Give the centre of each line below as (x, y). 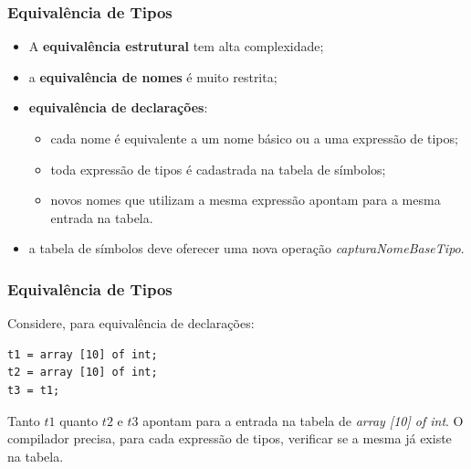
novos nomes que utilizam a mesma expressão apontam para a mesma (246, 200)
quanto (79, 420)
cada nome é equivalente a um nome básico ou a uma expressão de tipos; (254, 138)
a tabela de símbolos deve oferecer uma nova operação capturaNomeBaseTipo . (246, 248)
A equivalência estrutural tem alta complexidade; (176, 46)
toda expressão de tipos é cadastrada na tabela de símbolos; (218, 169)
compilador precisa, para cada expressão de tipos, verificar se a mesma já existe (230, 438)
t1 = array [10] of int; (83, 354)
